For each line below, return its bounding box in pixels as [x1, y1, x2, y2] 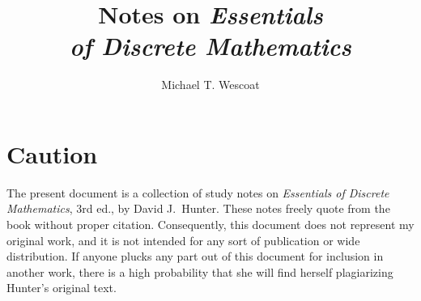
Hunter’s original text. [6, 279, 117, 296]
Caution [6, 137, 98, 170]
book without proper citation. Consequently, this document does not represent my [6, 216, 415, 233]
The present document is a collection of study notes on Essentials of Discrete [6, 184, 389, 201]
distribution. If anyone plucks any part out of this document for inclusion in [6, 248, 384, 265]
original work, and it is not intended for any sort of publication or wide [6, 231, 360, 248]
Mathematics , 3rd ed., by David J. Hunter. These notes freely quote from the [6, 200, 390, 217]
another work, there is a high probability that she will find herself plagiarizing [6, 263, 393, 280]
